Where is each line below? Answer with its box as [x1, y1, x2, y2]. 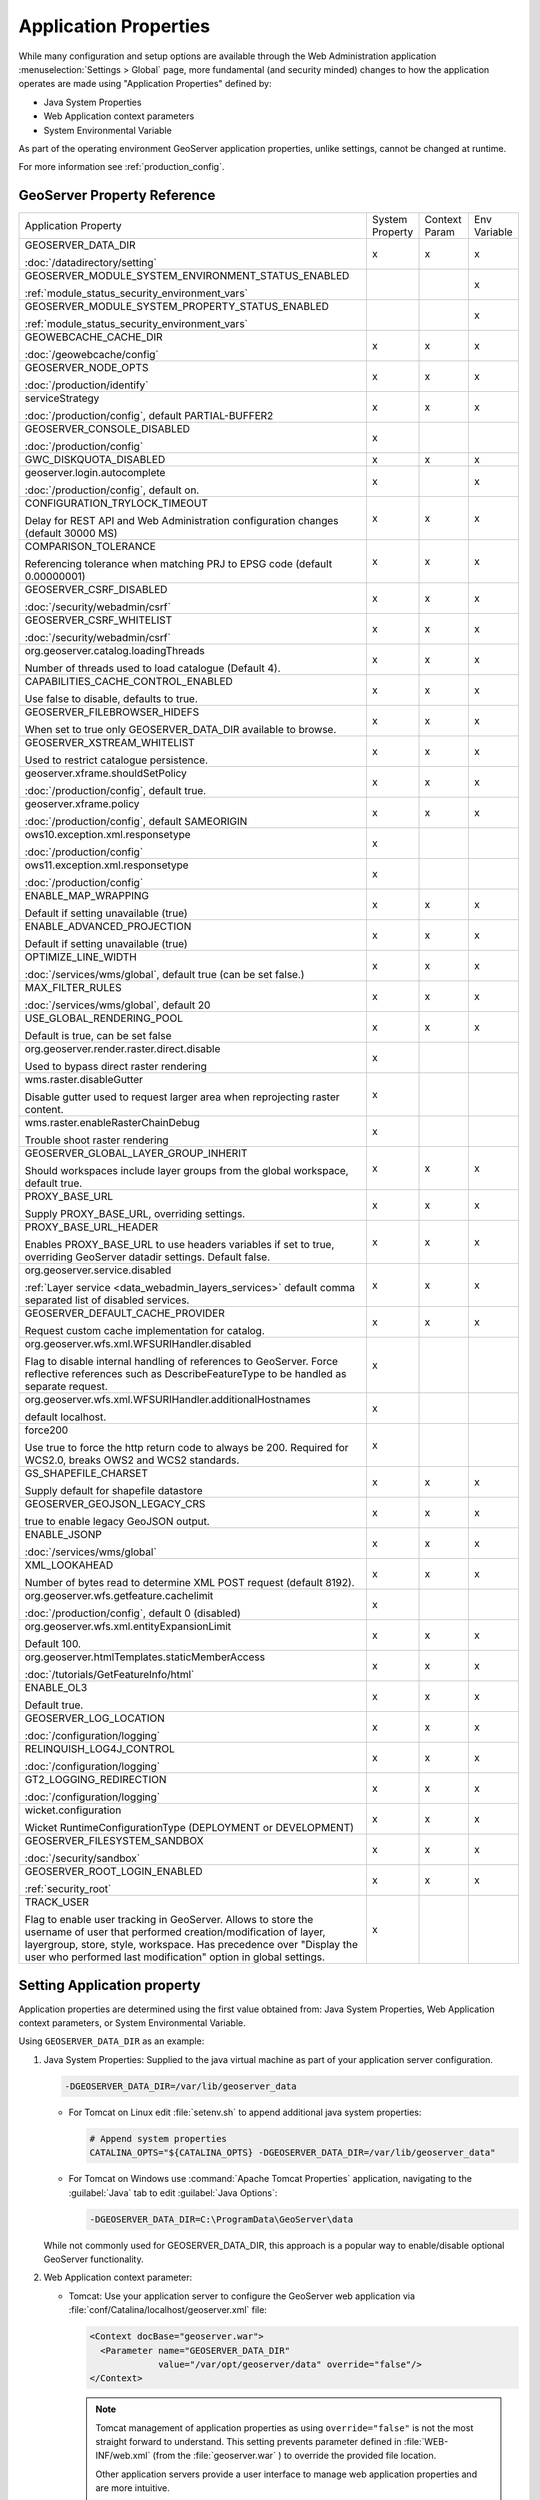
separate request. [24, 1380, 109, 1394]
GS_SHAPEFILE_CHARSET [24, 1466, 149, 1480]
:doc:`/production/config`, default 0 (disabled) [24, 1606, 242, 1620]
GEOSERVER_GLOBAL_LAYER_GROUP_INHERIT [24, 1146, 248, 1160]
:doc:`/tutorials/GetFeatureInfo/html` [24, 1668, 195, 1682]
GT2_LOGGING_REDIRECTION [24, 1773, 167, 1787]
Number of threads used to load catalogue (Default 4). [24, 661, 281, 675]
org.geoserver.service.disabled [24, 1263, 172, 1277]
